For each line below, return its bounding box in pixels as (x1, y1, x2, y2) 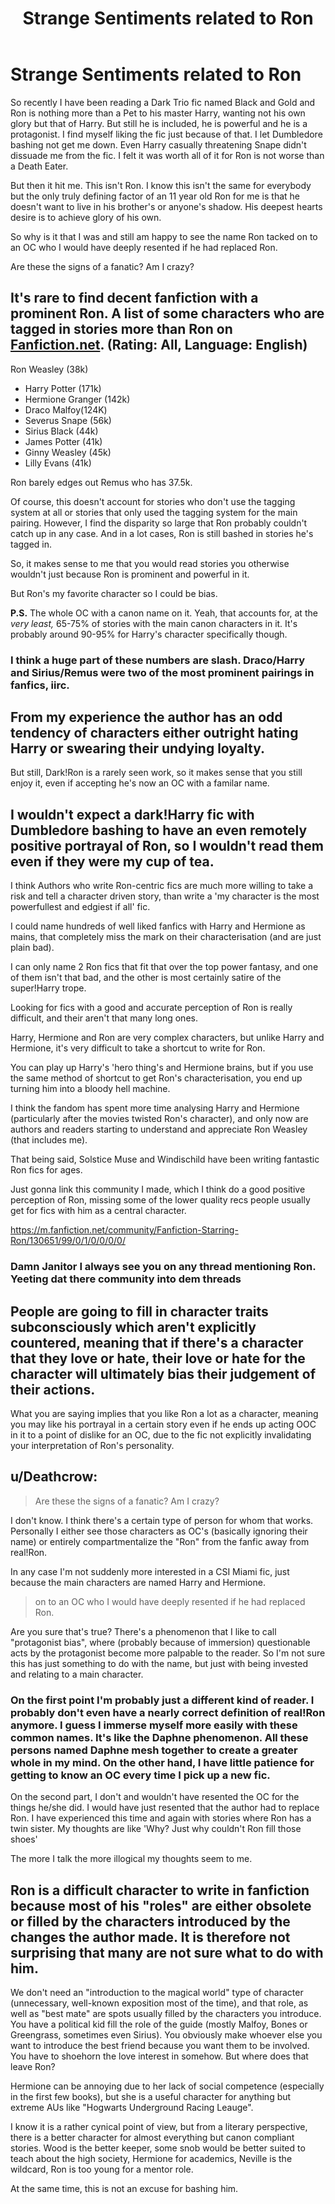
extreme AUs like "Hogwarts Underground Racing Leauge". (10, 2101, 254, 2113)
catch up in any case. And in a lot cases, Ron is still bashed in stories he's (10, 527, 314, 539)
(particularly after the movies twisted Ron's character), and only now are (10, 1113, 309, 1125)
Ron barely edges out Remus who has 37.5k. (10, 476, 193, 488)
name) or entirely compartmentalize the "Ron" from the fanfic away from (10, 1535, 310, 1547)
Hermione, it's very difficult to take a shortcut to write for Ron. (10, 1042, 266, 1054)
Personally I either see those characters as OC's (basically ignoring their (10, 1525, 308, 1537)
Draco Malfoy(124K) (24, 403, 108, 416)
